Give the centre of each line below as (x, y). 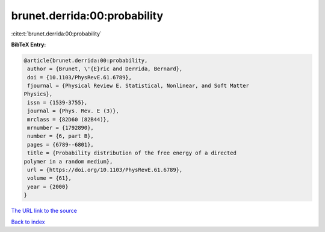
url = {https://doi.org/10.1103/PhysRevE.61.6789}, (105, 170)
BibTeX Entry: (29, 44)
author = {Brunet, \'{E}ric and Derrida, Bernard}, (105, 69)
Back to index (28, 222)
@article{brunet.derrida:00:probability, (86, 60)
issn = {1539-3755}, (57, 102)
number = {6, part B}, (61, 136)
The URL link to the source (44, 211)
